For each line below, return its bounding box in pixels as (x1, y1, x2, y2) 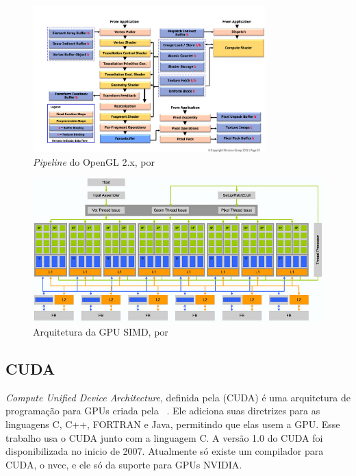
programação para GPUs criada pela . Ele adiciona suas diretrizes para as (5, 403, 320, 418)
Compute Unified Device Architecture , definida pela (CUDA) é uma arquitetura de (5, 390, 351, 404)
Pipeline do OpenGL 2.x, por (33, 154, 155, 168)
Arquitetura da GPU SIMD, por (33, 325, 168, 338)
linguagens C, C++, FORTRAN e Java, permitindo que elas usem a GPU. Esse (5, 416, 340, 431)
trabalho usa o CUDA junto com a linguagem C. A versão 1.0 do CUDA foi (5, 430, 323, 444)
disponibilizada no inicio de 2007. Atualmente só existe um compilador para (5, 444, 324, 458)
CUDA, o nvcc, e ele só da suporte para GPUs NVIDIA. (5, 457, 242, 471)
